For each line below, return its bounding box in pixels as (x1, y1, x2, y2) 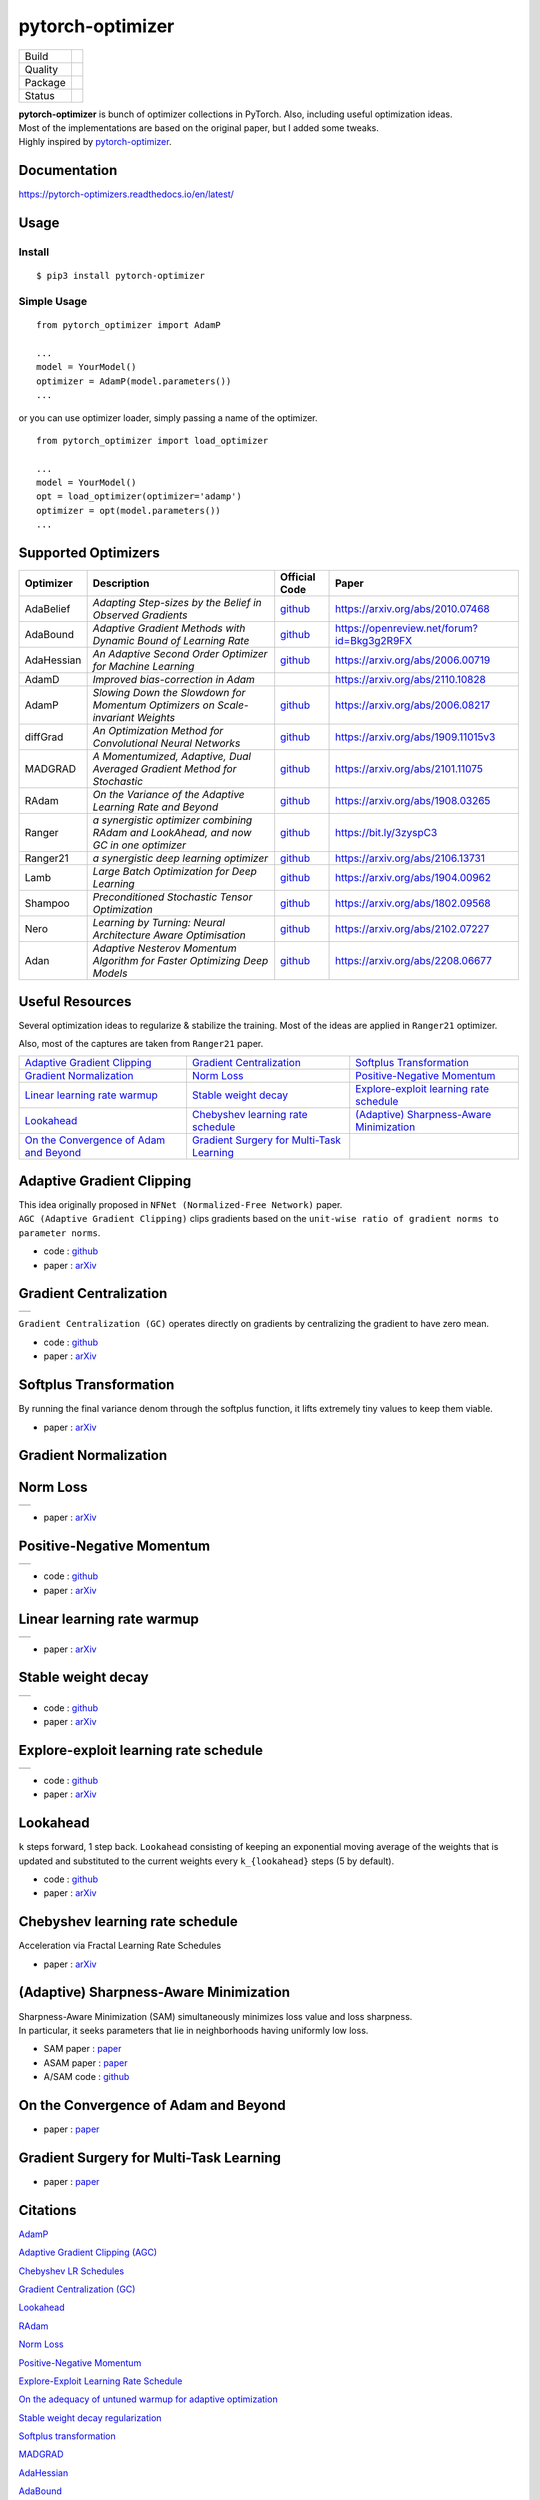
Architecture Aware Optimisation (92, 928, 246, 942)
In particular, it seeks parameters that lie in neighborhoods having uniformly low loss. (18, 2024, 369, 2036)
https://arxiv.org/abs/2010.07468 (335, 602, 490, 616)
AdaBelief (24, 602, 71, 616)
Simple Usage (18, 294, 88, 308)
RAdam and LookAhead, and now (92, 826, 252, 840)
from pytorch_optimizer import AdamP (36, 320, 222, 331)
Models (92, 966, 128, 980)
